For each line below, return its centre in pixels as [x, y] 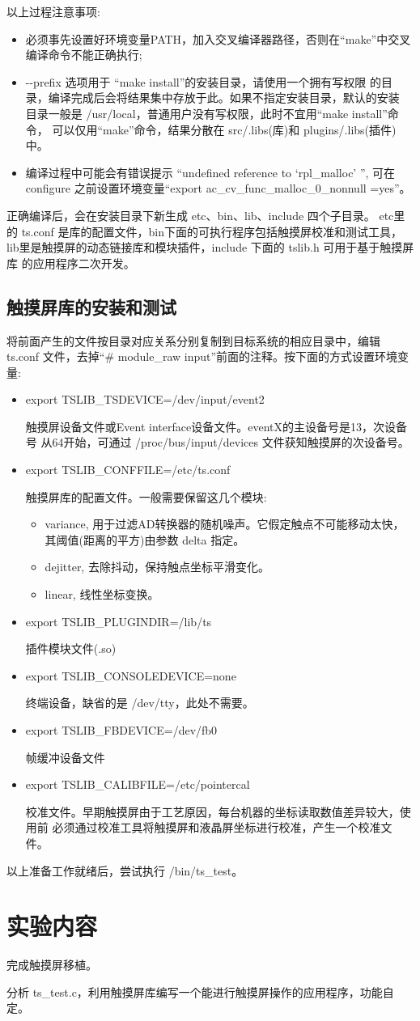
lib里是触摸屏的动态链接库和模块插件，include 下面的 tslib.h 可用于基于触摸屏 [210, 247]
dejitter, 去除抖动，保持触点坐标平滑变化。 [157, 567]
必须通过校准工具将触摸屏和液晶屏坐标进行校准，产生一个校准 [216, 827]
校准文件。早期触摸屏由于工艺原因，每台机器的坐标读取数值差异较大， [212, 811]
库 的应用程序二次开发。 [71, 263]
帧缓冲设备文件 [65, 757]
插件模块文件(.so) [71, 648]
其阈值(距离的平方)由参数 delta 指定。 [145, 539]
